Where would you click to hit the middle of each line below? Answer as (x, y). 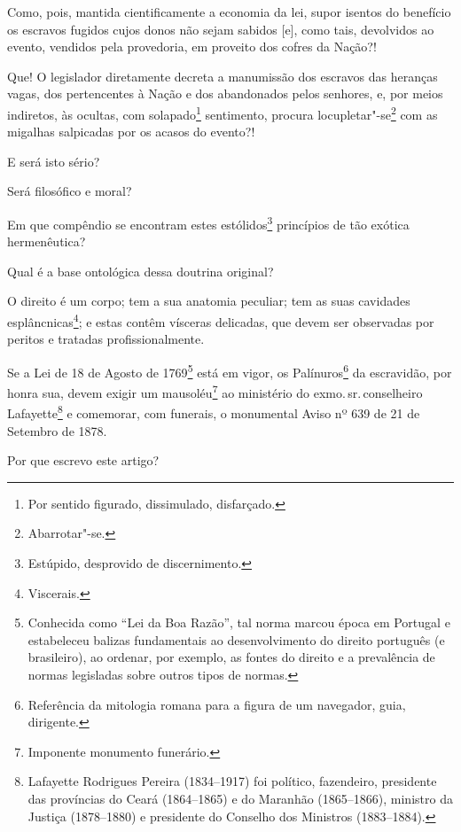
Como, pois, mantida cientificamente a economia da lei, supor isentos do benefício (229, 12)
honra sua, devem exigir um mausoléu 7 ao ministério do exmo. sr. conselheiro (215, 391)
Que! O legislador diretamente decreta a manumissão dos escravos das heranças (223, 76)
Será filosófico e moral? (70, 191)
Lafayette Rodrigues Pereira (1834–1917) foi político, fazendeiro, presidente (232, 781)
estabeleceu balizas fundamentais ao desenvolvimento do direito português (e (236, 639)
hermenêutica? (47, 241)
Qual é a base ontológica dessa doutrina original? (141, 271)
